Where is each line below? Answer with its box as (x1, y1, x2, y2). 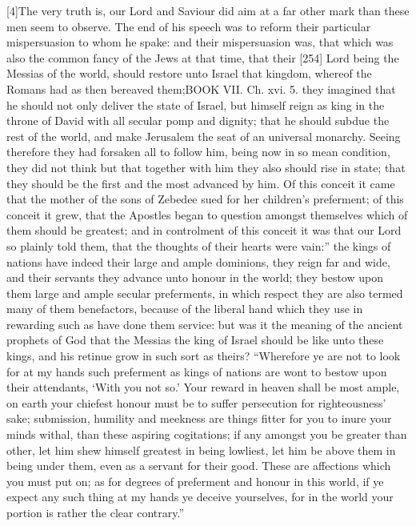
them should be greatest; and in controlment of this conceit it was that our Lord (6, 222, 402, 239)
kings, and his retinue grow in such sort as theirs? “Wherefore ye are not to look (6, 347, 401, 364)
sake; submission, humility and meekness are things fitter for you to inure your (6, 410, 392, 427)
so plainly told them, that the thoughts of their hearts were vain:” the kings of (6, 237, 391, 254)
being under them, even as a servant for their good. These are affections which (6, 457, 391, 474)
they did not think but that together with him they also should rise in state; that (6, 159, 406, 175)
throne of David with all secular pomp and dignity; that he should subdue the (6, 112, 390, 129)
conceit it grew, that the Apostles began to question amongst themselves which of (6, 206, 408, 223)
